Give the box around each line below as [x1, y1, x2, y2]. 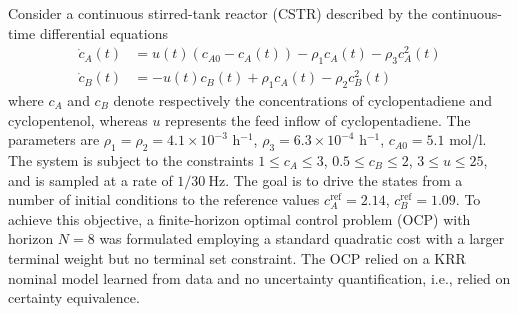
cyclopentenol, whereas [8, 109, 148, 130]
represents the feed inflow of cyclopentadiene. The [165, 109, 471, 130]
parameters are [8, 129, 100, 150]
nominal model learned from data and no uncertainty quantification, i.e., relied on [8, 267, 511, 288]
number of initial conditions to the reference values [8, 189, 320, 210]
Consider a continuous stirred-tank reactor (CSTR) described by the [8, 3, 428, 23]
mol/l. [449, 129, 487, 150]
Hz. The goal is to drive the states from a [208, 169, 463, 190]
